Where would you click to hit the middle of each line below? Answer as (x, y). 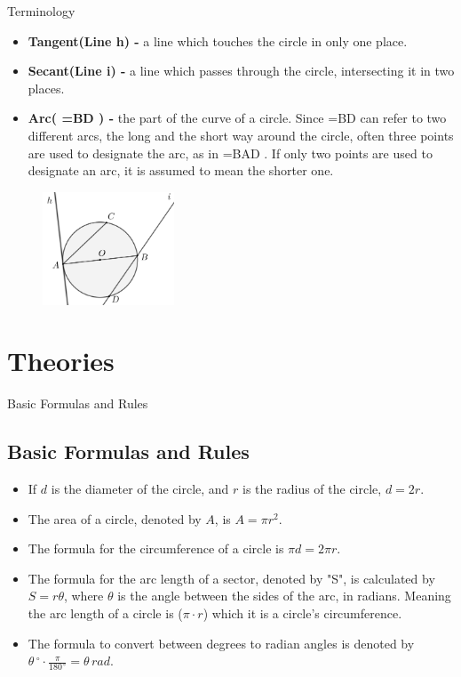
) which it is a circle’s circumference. (302, 613)
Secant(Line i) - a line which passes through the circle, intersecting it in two (241, 71)
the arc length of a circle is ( (105, 613)
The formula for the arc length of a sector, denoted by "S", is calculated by (231, 578)
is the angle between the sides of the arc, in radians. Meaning (284, 596)
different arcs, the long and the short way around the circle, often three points (241, 135)
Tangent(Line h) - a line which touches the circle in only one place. (218, 40)
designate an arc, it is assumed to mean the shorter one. (181, 170)
